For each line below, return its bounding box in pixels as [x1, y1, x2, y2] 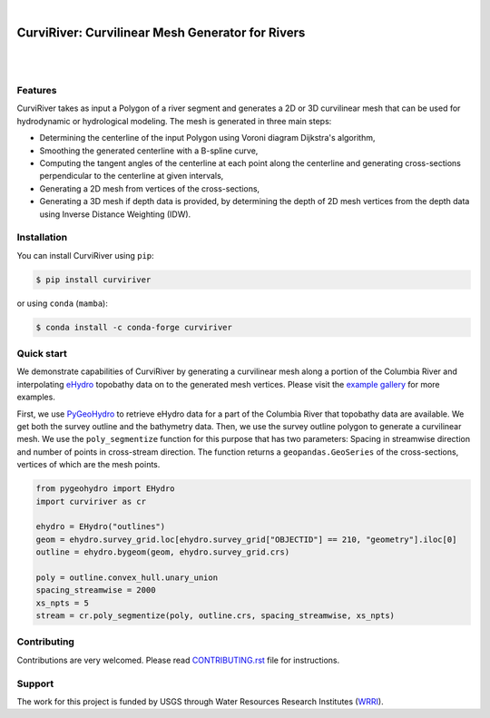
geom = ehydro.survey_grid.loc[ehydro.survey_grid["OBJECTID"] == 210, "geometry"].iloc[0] [35, 534, 457, 545]
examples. [16, 391, 56, 403]
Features [16, 84, 57, 97]
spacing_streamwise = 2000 [35, 585, 156, 595]
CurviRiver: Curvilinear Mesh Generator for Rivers [16, 25, 306, 40]
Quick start [16, 348, 68, 360]
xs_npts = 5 [35, 597, 90, 608]
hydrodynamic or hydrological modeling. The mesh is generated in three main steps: [16, 115, 332, 126]
